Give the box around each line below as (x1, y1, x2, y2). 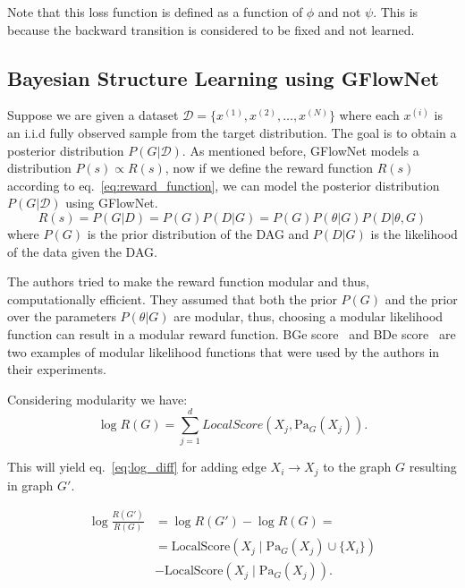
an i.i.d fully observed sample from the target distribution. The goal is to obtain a (7, 123, 457, 141)
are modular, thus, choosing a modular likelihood (173, 307, 444, 326)
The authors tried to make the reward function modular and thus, (7, 272, 369, 291)
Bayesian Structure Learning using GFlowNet (7, 64, 439, 91)
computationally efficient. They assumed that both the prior (7, 289, 337, 308)
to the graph (323, 457, 392, 476)
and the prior (385, 289, 458, 308)
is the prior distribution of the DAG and (87, 224, 309, 243)
